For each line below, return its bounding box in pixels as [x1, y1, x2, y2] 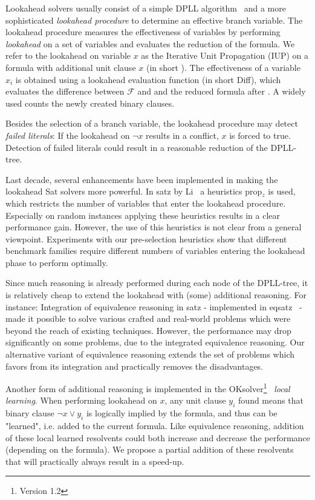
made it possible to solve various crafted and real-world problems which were [5, 312, 291, 325]
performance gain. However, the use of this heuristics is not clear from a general [5, 221, 302, 233]
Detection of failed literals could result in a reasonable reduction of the [5, 141, 268, 153]
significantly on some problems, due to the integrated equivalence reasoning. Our [5, 336, 305, 348]
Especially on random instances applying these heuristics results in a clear [5, 208, 281, 221]
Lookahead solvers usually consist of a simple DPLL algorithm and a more [5, 2, 286, 14]
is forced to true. [229, 128, 291, 141]
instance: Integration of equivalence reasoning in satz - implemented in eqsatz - [5, 300, 302, 313]
